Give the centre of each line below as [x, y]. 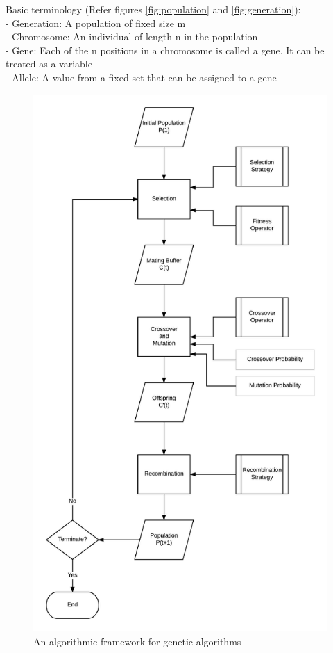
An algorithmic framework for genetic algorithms [137, 641]
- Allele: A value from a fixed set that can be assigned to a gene [141, 77]
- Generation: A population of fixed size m [96, 23]
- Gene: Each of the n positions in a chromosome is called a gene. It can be [165, 50]
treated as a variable [49, 64]
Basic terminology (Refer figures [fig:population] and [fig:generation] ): [153, 9]
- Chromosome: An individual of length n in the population [132, 37]
